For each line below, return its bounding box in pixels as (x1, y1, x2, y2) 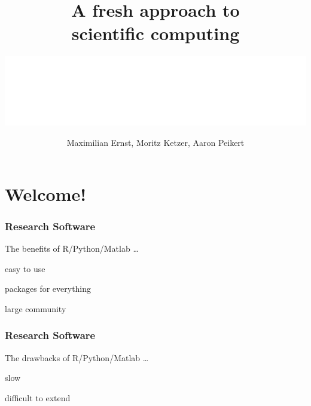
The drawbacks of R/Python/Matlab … (5, 351, 149, 364)
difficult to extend (5, 391, 71, 404)
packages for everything (5, 282, 92, 295)
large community (5, 302, 66, 315)
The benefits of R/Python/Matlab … (5, 242, 139, 255)
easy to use (5, 262, 45, 274)
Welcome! (5, 181, 87, 206)
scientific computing (71, 21, 240, 45)
